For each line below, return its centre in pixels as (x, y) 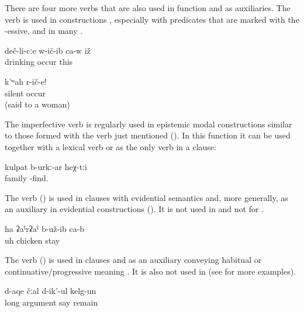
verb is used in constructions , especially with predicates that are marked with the (152, 19)
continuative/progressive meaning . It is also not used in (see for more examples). (151, 271)
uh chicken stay (32, 240)
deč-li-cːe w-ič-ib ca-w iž (48, 50)
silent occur (25, 93)
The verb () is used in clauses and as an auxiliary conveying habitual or (133, 260)
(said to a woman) (37, 104)
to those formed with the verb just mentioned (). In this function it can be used (148, 135)
